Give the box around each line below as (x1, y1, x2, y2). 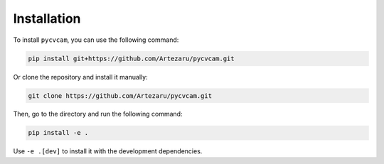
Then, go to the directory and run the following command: (13, 110, 183, 119)
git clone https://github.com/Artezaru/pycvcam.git (28, 92, 213, 99)
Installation (13, 11, 81, 26)
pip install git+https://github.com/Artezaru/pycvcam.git (28, 54, 235, 62)
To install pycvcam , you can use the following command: (13, 35, 179, 44)
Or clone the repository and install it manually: (13, 72, 149, 81)
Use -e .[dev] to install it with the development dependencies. (13, 147, 203, 155)
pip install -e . (28, 129, 89, 137)
